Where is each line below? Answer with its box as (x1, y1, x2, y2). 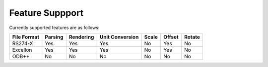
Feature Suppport (9, 7, 84, 18)
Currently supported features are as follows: (9, 25, 100, 31)
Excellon (12, 46, 32, 53)
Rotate (184, 33, 201, 40)
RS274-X (12, 40, 33, 47)
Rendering (68, 33, 94, 40)
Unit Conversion (99, 33, 139, 40)
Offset (163, 33, 179, 40)
